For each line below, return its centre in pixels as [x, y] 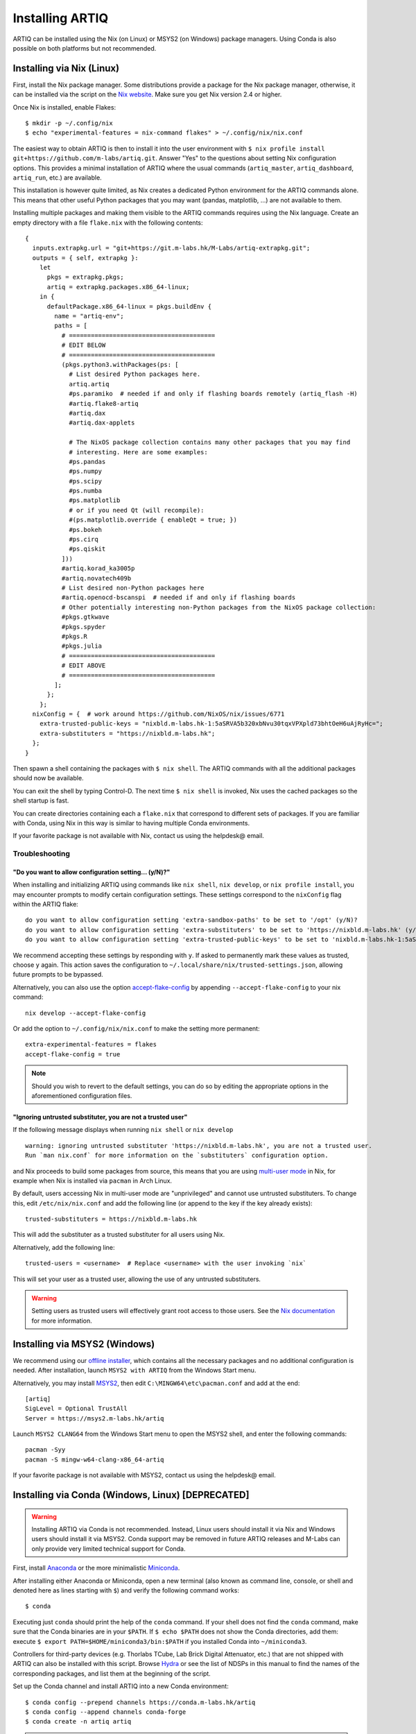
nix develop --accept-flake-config [86, 1013]
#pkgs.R [75, 636]
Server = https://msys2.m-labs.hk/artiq [95, 1418]
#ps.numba [86, 491]
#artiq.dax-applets [102, 423]
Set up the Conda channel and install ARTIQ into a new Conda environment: [121, 1686]
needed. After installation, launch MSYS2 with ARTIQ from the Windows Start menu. [135, 1371]
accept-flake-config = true [73, 1054]
